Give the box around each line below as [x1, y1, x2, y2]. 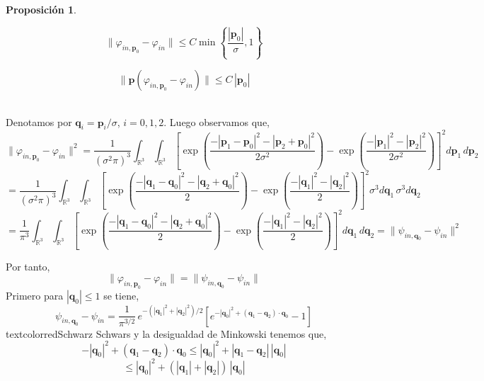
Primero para [6, 288, 64, 303]
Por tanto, [6, 258, 50, 273]
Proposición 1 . [6, 2, 76, 16]
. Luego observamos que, [163, 114, 270, 129]
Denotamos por [6, 114, 72, 129]
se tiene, [103, 288, 139, 303]
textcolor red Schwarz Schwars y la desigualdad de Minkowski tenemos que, [6, 326, 327, 341]
